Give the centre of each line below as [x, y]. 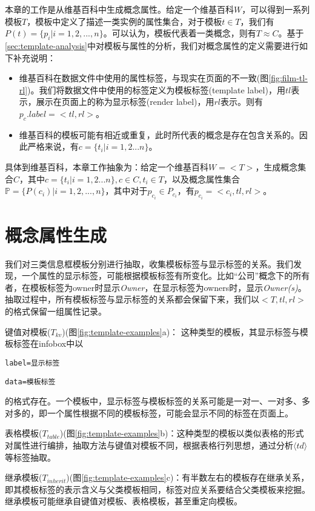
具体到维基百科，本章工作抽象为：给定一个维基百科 [107, 166]
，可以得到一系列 [276, 9]
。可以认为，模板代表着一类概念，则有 [180, 33]
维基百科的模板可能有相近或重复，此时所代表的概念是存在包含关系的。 [159, 134]
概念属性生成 [56, 234]
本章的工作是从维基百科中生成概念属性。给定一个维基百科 [119, 9]
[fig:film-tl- [288, 78]
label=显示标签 [32, 363]
